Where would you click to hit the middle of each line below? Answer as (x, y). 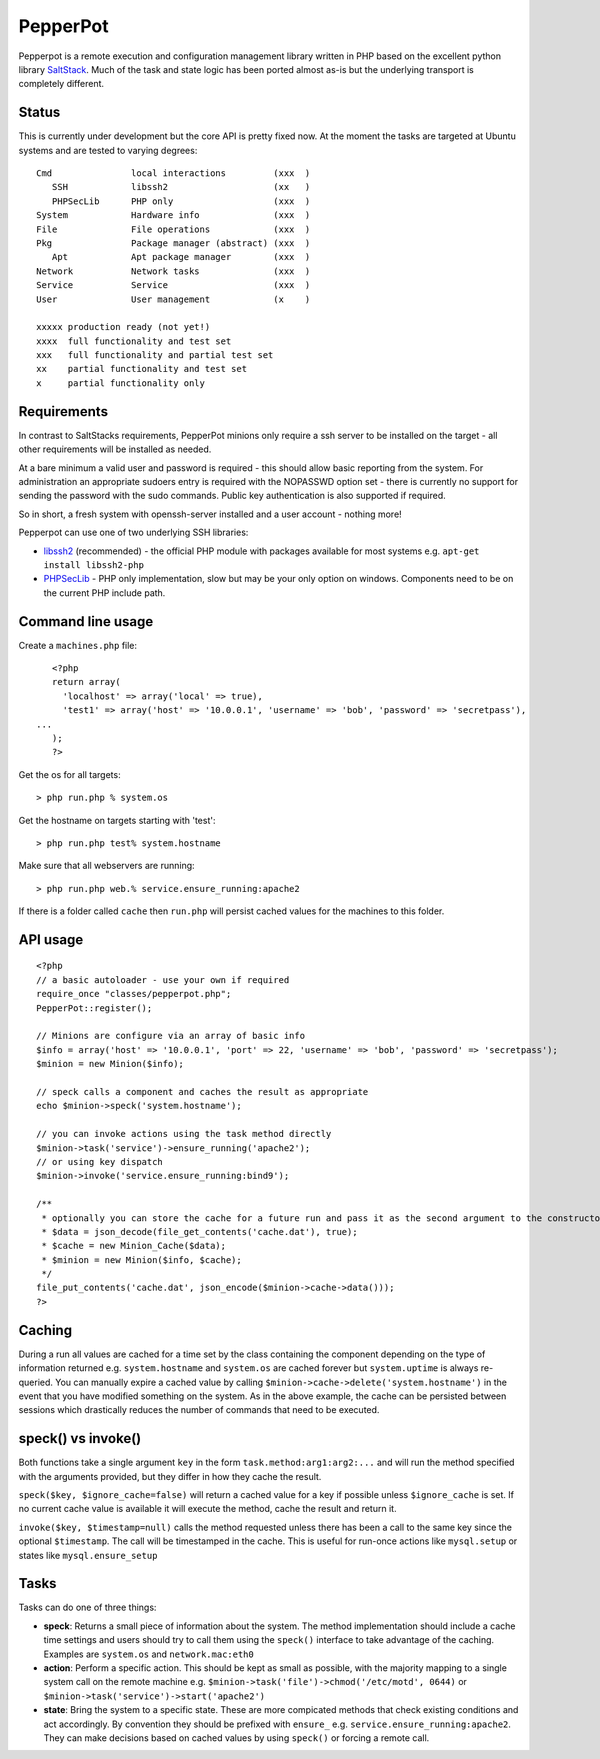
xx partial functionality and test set (142, 369)
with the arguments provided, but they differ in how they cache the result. (170, 1476)
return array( (86, 682)
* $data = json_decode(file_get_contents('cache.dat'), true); (200, 1231)
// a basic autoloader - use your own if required (163, 979)
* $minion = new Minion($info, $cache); (141, 1259)
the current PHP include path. (104, 592)
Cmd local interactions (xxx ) (173, 173)
